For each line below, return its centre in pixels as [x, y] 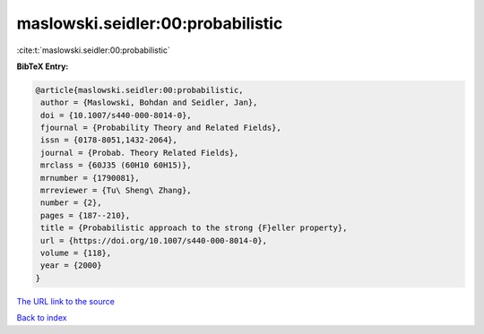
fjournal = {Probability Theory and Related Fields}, [161, 128]
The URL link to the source [66, 301]
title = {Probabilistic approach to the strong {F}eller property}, [194, 228]
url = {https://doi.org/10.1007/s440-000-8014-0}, [154, 240]
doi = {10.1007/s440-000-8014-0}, [116, 115]
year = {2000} [71, 265]
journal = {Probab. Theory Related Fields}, [140, 153]
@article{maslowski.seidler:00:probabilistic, [139, 90]
